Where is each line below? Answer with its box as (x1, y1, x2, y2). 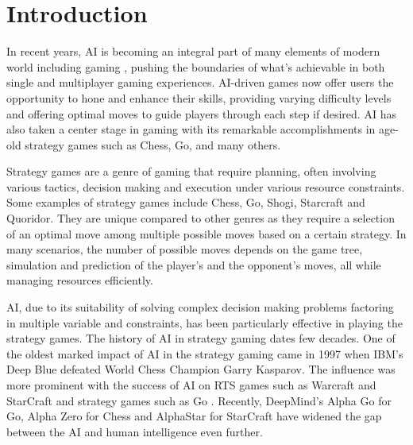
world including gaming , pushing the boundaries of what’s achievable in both (6, 58, 385, 75)
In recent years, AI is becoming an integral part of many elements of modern (6, 43, 380, 60)
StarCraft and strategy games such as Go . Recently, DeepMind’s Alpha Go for (6, 392, 392, 408)
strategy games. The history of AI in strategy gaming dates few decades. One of (6, 330, 396, 346)
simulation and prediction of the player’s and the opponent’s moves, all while (6, 256, 381, 273)
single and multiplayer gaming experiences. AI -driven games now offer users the (6, 74, 394, 91)
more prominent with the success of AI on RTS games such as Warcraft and (6, 377, 376, 393)
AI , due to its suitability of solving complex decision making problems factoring (6, 299, 394, 315)
